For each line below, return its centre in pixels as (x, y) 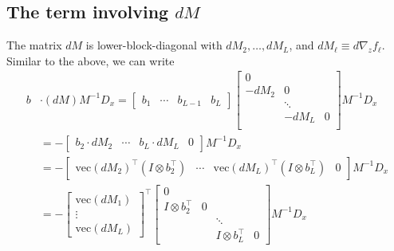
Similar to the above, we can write (91, 60)
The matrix (34, 45)
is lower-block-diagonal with (154, 45)
